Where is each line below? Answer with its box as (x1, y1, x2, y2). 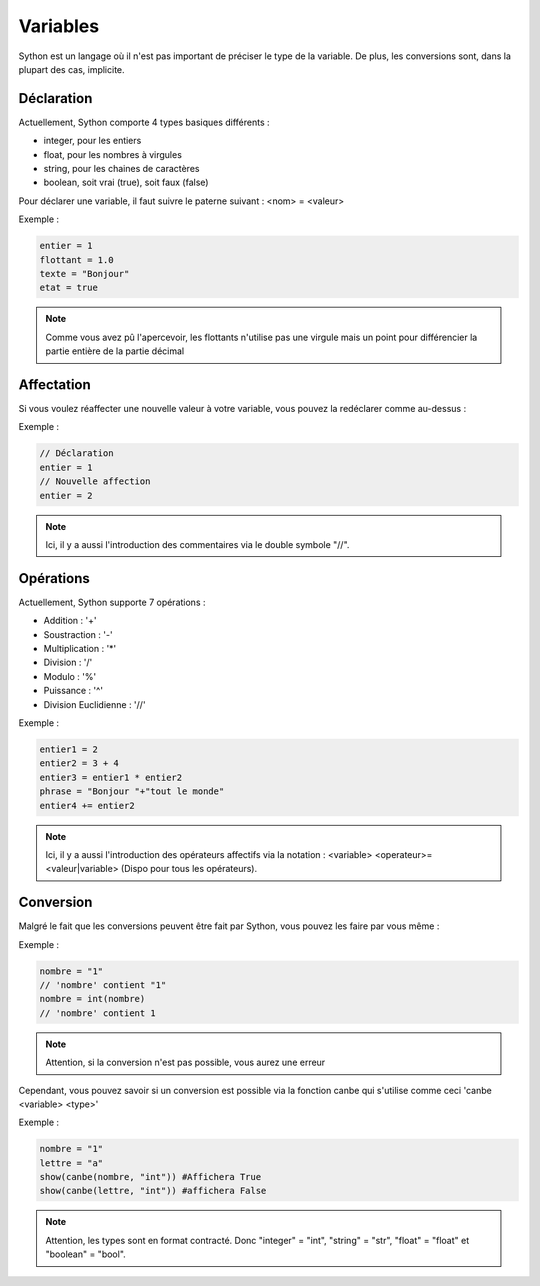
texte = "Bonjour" (39, 268, 130, 279)
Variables (18, 15, 100, 37)
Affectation (18, 376, 92, 393)
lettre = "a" (39, 1157, 104, 1169)
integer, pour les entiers (43, 135, 142, 147)
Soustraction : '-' (43, 628, 114, 640)
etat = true (39, 282, 99, 294)
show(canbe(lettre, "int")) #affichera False (39, 1185, 267, 1197)
